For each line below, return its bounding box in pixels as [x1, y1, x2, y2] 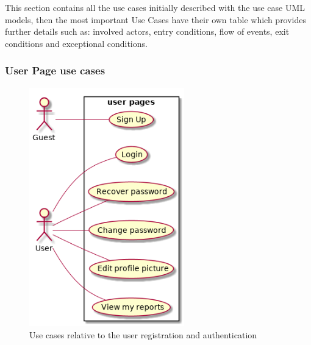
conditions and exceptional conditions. [5, 37, 148, 49]
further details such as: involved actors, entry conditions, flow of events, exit [5, 25, 290, 38]
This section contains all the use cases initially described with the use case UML [5, 1, 306, 13]
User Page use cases [5, 63, 105, 78]
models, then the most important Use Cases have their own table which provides [5, 13, 307, 26]
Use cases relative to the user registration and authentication [29, 328, 257, 341]
